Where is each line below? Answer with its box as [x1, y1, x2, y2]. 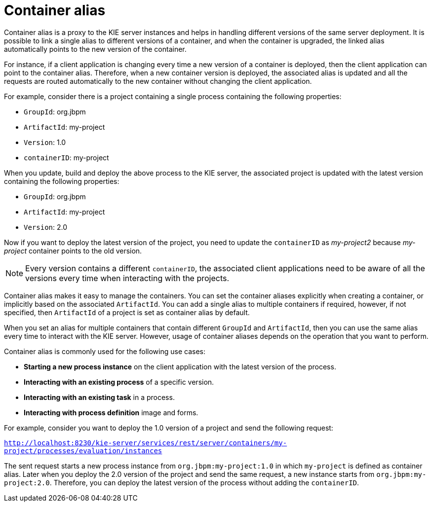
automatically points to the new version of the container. [4, 44, 187, 53]
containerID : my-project [24, 153, 109, 162]
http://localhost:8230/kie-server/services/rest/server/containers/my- [4, 438, 287, 447]
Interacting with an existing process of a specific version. [24, 377, 214, 386]
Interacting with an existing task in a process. [24, 393, 175, 401]
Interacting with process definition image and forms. [24, 408, 198, 417]
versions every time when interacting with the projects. [25, 273, 230, 283]
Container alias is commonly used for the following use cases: [4, 347, 205, 356]
